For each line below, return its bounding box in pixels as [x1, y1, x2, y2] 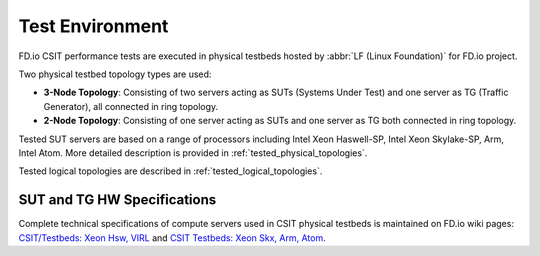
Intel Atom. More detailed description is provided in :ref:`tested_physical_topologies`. [18, 146, 368, 159]
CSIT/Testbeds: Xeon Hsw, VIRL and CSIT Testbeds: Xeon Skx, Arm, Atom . [18, 231, 326, 244]
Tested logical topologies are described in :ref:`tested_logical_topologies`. [18, 165, 323, 177]
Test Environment [18, 15, 169, 37]
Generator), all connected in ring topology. [43, 100, 219, 112]
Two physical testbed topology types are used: [18, 68, 212, 80]
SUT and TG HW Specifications [18, 191, 217, 209]
